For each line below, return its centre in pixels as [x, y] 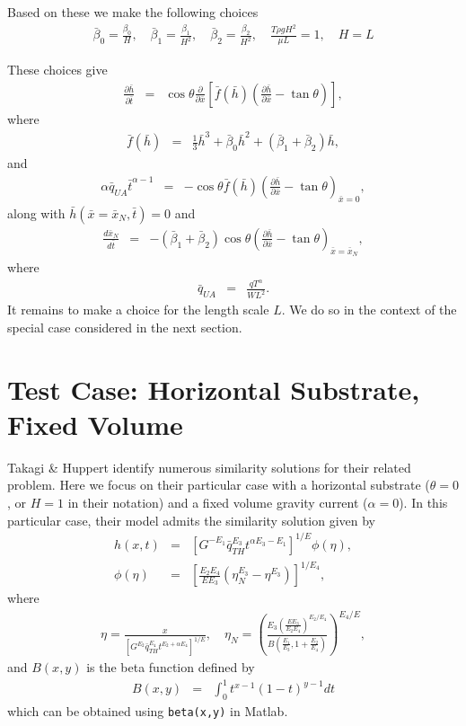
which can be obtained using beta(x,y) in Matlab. [148, 711]
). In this [423, 503]
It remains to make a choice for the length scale [138, 310]
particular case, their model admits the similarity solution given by [191, 520]
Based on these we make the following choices [133, 12]
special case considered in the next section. [125, 327]
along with [36, 212]
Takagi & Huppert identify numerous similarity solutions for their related [209, 467]
